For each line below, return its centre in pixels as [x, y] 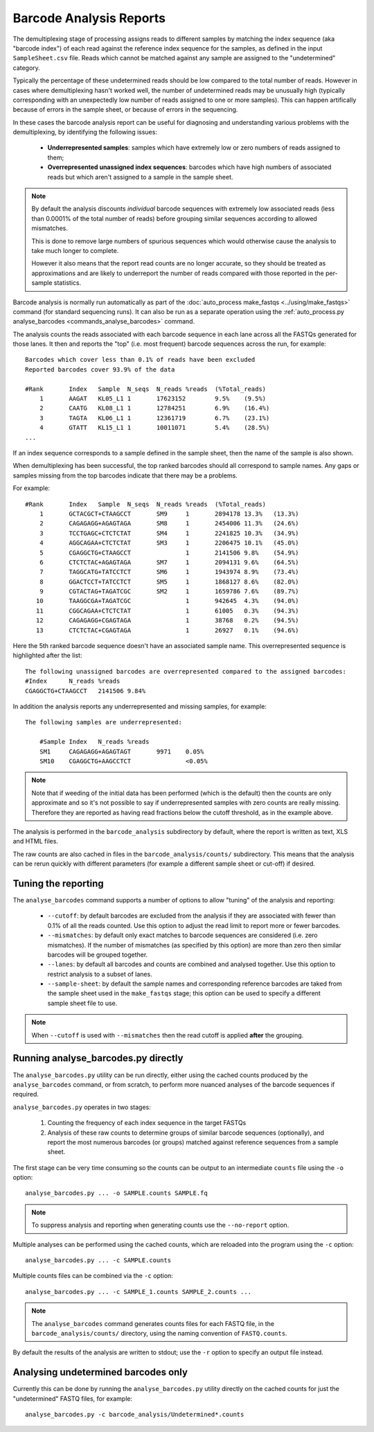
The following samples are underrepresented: [104, 722]
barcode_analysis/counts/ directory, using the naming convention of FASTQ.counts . [159, 1333]
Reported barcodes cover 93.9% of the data [100, 369]
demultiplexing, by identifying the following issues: [85, 132]
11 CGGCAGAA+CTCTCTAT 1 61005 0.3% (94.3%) [167, 611]
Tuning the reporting [58, 883]
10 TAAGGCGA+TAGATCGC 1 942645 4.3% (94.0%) [167, 601]
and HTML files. [36, 841]
